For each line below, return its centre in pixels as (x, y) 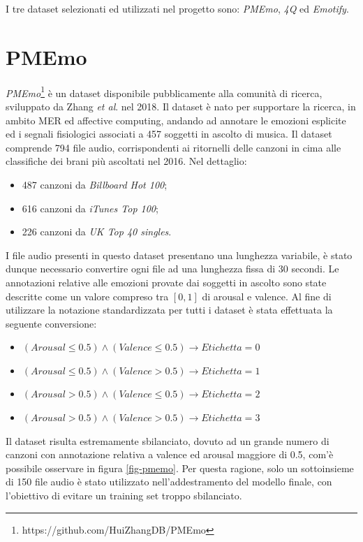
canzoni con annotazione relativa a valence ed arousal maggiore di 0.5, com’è (170, 454)
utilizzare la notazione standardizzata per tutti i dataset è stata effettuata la (169, 310)
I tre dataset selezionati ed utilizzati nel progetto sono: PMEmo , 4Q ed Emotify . (177, 8)
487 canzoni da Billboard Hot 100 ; (95, 184)
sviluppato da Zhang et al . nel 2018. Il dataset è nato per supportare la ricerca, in (181, 106)
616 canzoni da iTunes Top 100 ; (90, 208)
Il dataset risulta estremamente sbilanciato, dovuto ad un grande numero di (168, 440)
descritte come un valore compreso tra (87, 296)
